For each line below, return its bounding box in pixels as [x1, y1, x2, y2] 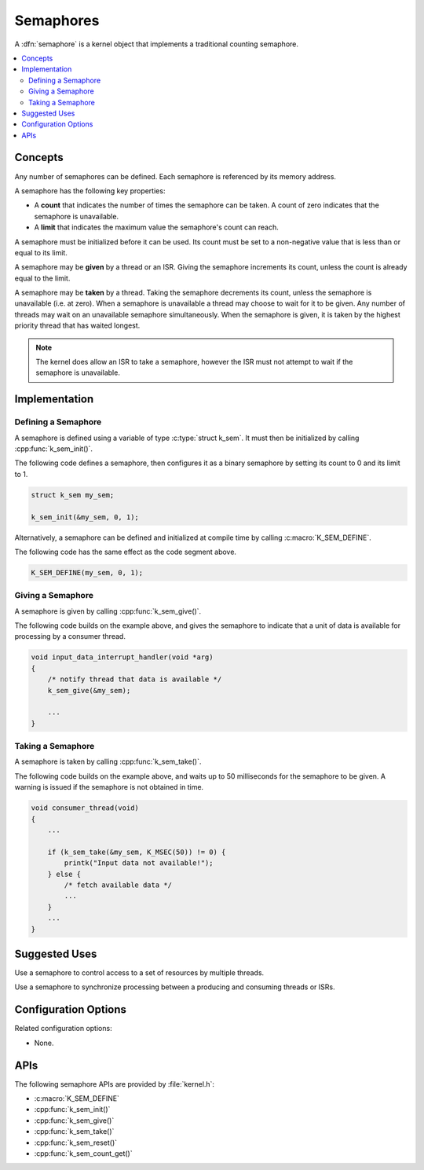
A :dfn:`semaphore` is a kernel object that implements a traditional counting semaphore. [14, 39, 298, 49]
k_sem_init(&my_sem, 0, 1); [31, 512, 139, 522]
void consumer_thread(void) [31, 804, 139, 812]
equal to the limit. [14, 273, 71, 283]
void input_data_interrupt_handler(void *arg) [31, 653, 214, 662]
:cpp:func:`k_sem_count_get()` [34, 1148, 133, 1158]
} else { [47, 869, 82, 878]
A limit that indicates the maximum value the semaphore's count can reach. [34, 222, 279, 232]
